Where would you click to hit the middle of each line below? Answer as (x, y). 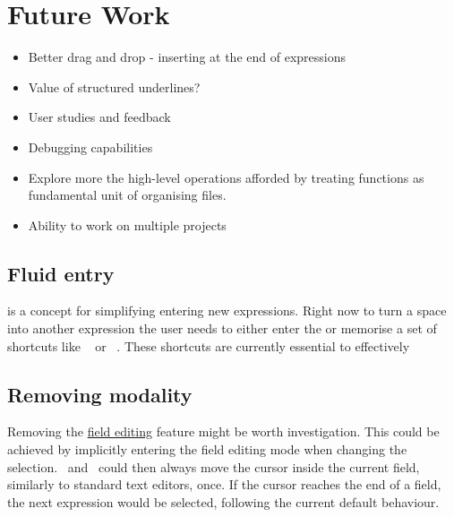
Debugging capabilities (90, 146)
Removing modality (100, 394)
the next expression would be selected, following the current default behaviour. (223, 501)
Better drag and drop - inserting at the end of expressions (187, 57)
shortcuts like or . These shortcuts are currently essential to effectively (209, 345)
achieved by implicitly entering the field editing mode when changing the (207, 449)
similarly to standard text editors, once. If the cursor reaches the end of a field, (224, 484)
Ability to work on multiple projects (127, 224)
